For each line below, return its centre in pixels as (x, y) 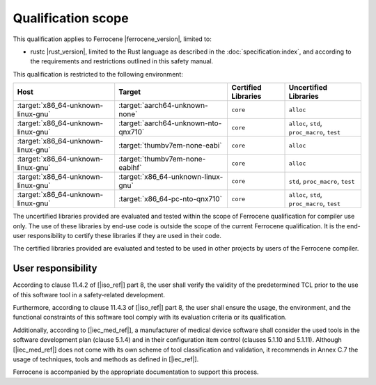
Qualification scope (71, 18)
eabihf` (130, 168)
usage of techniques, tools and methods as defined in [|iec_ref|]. (106, 359)
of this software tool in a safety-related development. (89, 294)
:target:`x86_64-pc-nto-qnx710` (171, 199)
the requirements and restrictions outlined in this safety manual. (122, 61)
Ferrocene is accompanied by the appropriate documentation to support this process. (136, 372)
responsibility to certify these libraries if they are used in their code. (125, 235)
